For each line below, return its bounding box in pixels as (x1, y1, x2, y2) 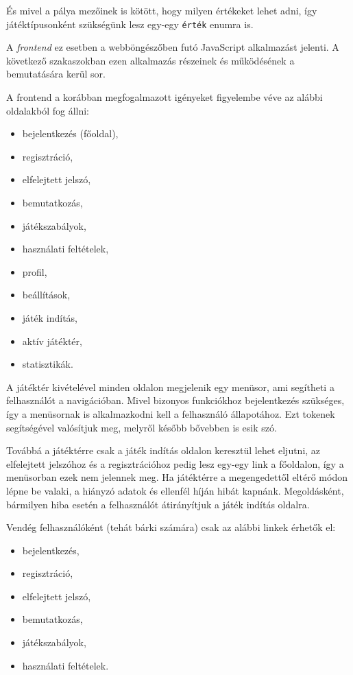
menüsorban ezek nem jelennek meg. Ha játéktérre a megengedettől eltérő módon (6, 470, 348, 484)
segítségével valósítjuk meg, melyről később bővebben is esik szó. (6, 420, 277, 434)
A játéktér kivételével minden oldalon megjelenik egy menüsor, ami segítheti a (6, 379, 334, 394)
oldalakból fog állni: (6, 103, 89, 117)
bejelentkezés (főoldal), (22, 126, 119, 141)
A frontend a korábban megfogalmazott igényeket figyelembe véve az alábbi (6, 90, 323, 104)
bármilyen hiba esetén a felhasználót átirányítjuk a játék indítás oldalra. (6, 497, 310, 511)
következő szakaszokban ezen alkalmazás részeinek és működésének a (6, 53, 295, 67)
